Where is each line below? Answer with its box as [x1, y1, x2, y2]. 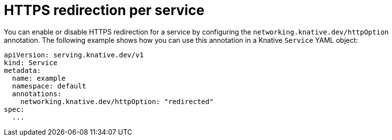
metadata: [4, 66, 41, 74]
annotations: [12, 89, 62, 98]
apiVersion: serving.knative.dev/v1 [4, 51, 144, 59]
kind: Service [4, 58, 58, 67]
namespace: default [12, 82, 86, 90]
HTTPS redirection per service [4, 2, 205, 18]
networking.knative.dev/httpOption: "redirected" [20, 97, 214, 105]
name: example [12, 74, 66, 82]
